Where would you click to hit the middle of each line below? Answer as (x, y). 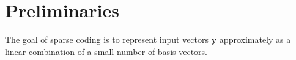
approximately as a (255, 39)
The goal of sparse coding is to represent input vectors (107, 39)
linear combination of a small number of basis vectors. (106, 51)
